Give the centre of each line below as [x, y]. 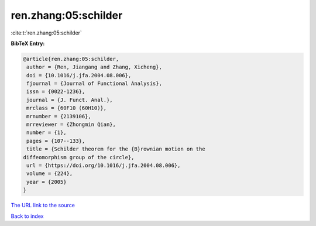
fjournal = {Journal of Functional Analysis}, [94, 84]
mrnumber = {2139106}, [59, 116]
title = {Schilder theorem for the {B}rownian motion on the [116, 149]
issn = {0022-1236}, [56, 92]
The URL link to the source [43, 206]
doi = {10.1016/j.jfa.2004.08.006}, [79, 75]
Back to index [27, 216]
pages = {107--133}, [56, 141]
